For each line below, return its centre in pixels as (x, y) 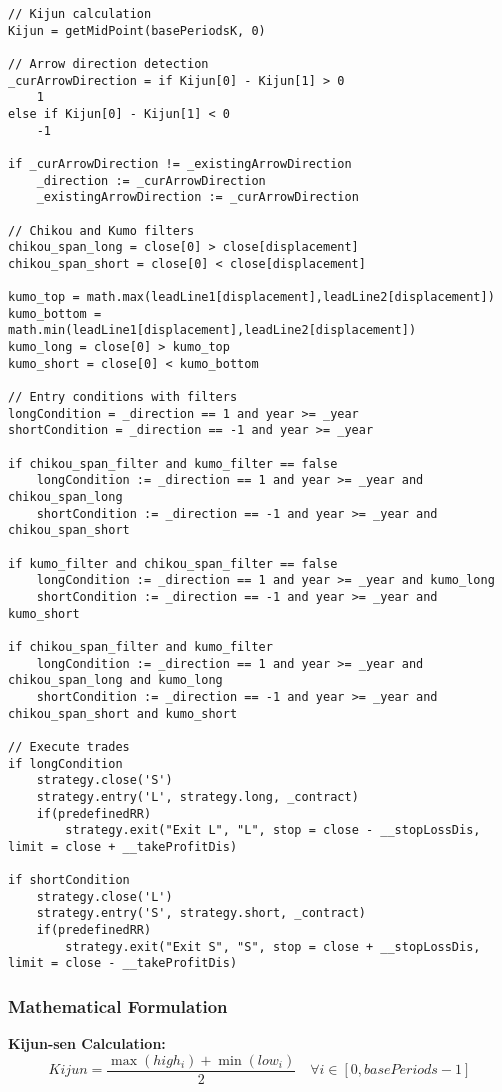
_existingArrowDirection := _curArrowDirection (197, 197)
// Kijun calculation (80, 14)
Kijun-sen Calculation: (87, 1043)
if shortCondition (69, 880)
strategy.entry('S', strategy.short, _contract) (201, 913)
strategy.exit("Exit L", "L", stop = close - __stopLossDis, (273, 830)
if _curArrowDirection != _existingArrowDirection (180, 163)
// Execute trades (69, 746)
